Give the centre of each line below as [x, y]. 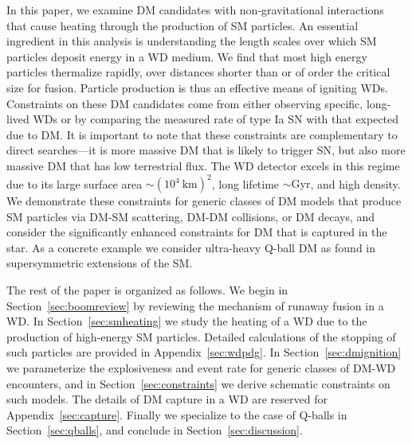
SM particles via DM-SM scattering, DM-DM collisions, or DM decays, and [191, 216]
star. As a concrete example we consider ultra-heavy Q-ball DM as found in [191, 247]
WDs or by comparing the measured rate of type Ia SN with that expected [216, 119]
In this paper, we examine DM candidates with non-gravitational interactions [195, 10]
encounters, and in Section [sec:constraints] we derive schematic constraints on [198, 383]
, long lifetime [245, 183]
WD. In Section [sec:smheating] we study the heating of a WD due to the [187, 321]
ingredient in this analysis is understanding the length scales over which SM [192, 41]
